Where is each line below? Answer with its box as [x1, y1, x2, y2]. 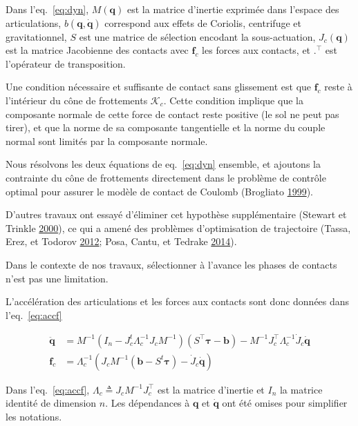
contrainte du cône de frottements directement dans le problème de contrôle [6, 170, 326, 184]
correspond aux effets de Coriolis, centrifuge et [104, 15, 301, 30]
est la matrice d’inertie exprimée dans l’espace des [126, 2, 339, 16]
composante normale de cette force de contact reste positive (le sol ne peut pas [6, 106, 339, 121]
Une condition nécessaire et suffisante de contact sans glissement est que [6, 79, 312, 94]
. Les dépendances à [105, 396, 190, 410]
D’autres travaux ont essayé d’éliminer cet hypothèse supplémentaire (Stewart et [6, 207, 347, 222]
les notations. [6, 409, 62, 423]
